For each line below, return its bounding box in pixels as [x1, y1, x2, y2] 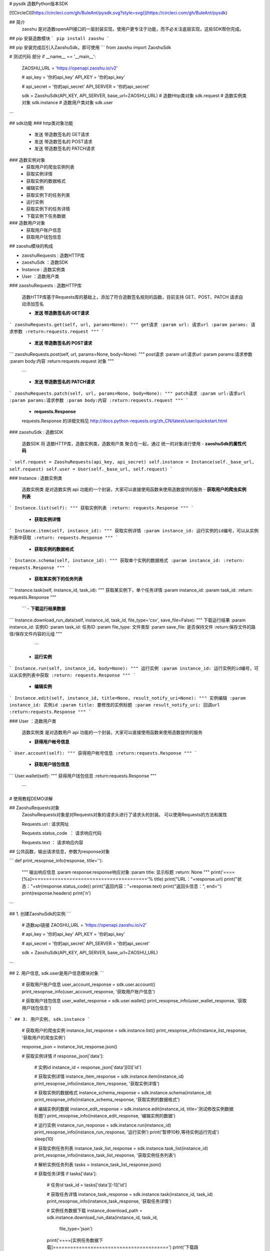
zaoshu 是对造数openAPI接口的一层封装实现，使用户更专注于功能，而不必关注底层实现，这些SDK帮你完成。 [21, 26, 244, 32]
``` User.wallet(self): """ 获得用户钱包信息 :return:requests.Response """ [9, 773, 157, 779]
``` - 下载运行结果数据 [21, 605, 66, 611]
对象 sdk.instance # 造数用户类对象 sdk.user [21, 100, 113, 106]
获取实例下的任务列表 [26, 192, 70, 198]
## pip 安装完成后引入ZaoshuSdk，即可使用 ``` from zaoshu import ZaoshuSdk [9, 44, 171, 50]
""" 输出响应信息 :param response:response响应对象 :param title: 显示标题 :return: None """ [21, 869, 210, 875]
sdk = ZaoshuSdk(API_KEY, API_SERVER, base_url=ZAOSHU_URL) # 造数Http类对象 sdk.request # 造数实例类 [21, 93, 247, 99]
